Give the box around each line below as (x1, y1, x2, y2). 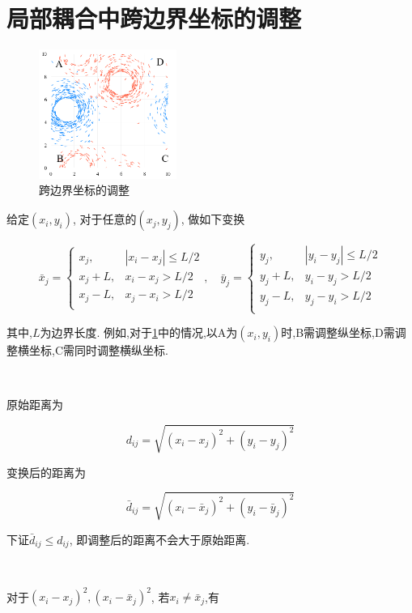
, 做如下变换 (181, 211, 245, 228)
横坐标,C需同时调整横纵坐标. (17, 342, 168, 359)
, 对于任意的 (72, 211, 137, 228)
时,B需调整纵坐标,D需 (281, 324, 395, 341)
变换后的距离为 (6, 463, 86, 480)
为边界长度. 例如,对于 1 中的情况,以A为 (40, 324, 238, 341)
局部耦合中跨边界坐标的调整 (6, 2, 302, 35)
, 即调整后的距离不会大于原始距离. (69, 530, 250, 547)
